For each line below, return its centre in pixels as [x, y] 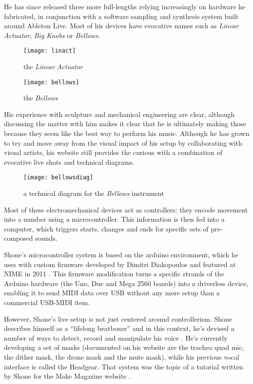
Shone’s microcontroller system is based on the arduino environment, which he [121, 255]
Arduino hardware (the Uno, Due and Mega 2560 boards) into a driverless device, [126, 283]
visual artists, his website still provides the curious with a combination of [113, 152]
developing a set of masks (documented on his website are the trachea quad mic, [124, 347]
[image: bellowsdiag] [58, 178]
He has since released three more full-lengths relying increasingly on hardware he [125, 6]
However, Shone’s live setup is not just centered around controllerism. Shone [118, 318]
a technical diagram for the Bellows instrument [94, 193]
